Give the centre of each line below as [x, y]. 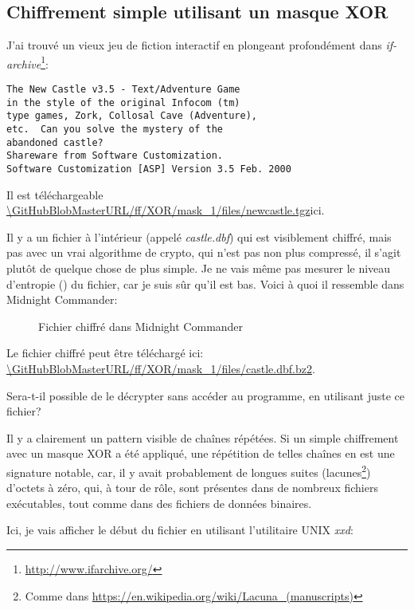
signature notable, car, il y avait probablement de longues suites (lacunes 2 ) [189, 470]
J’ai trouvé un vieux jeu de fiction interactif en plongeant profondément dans [194, 45]
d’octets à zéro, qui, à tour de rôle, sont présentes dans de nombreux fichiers [192, 488]
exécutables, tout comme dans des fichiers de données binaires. [159, 503]
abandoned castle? [55, 142]
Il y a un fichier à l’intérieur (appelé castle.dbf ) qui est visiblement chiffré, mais [199, 236]
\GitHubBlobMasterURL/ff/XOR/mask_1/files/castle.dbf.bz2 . [161, 368]
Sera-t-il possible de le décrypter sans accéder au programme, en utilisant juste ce [205, 395]
